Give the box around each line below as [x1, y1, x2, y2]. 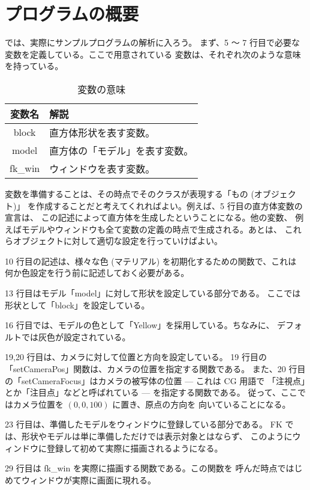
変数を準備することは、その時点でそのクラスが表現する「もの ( [5, 187, 254, 200]
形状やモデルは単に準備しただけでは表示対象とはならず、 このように [21, 430, 293, 442]
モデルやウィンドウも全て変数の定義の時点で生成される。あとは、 [21, 222, 282, 235]
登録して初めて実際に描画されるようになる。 [46, 441, 223, 454]
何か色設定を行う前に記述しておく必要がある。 [5, 266, 189, 279]
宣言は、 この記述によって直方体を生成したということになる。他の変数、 [5, 211, 293, 224]
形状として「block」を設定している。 [5, 298, 150, 311]
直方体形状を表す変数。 [49, 125, 155, 139]
